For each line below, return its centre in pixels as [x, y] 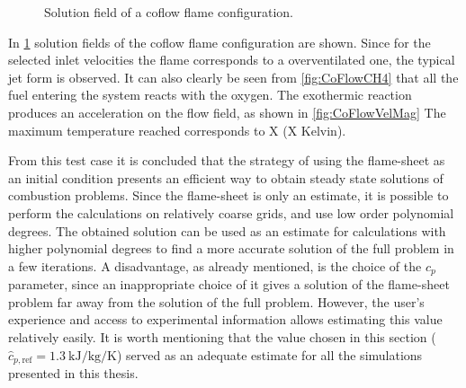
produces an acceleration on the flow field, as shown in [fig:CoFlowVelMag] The [227, 112]
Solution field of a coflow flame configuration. [169, 12]
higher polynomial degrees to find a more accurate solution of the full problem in [231, 248]
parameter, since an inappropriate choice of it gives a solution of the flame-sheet [229, 284]
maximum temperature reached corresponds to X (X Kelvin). [177, 130]
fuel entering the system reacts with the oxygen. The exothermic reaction [210, 95]
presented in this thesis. [73, 373]
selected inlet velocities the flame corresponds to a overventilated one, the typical [232, 60]
